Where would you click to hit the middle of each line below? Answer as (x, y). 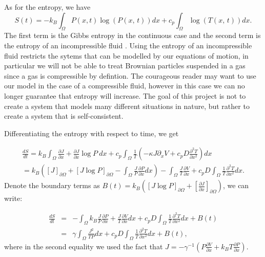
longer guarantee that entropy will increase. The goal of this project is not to (125, 95)
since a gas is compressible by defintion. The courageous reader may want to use (130, 75)
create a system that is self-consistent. (64, 116)
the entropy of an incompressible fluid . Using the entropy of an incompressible (128, 45)
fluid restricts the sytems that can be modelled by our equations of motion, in (126, 55)
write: (13, 198)
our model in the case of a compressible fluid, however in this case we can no (125, 86)
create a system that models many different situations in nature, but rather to (127, 106)
